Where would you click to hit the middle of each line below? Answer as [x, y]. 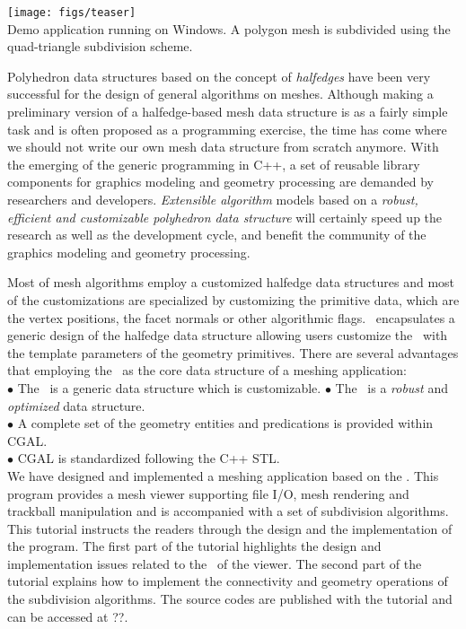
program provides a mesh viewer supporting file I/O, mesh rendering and [208, 493]
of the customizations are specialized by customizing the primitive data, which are [233, 299]
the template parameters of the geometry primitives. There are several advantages [233, 352]
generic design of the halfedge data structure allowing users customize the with [228, 335]
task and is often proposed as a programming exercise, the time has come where [227, 129]
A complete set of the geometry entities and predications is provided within [225, 423]
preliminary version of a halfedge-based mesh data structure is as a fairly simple [228, 112]
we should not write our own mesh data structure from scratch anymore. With [223, 147]
